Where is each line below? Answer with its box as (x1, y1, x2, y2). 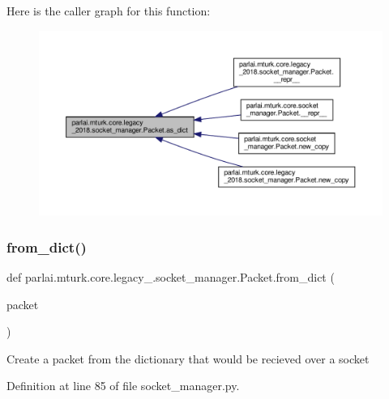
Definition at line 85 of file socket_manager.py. (6, 377, 240, 394)
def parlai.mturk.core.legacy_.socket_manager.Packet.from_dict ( (6, 268, 335, 285)
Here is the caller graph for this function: (6, 2, 211, 19)
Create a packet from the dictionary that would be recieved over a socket (6, 350, 370, 367)
